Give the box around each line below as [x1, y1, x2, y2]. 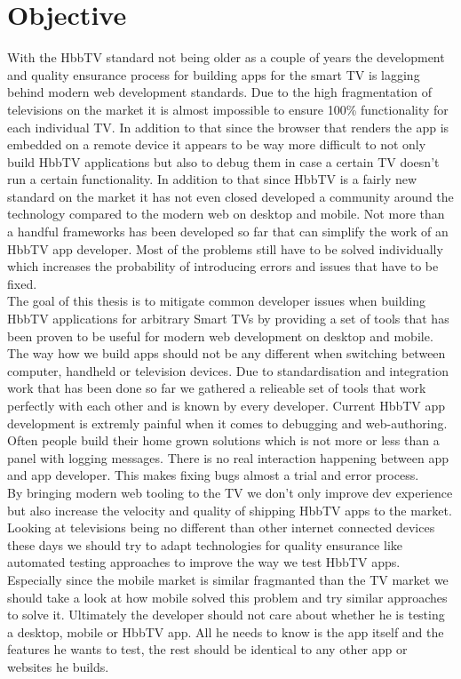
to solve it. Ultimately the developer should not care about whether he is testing [7, 605, 445, 624]
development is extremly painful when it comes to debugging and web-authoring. [7, 413, 448, 432]
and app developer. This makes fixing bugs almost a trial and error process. [7, 466, 419, 484]
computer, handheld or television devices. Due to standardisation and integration [7, 361, 449, 379]
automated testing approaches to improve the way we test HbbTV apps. [7, 553, 401, 571]
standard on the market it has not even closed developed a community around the [7, 187, 454, 205]
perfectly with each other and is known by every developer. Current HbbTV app [7, 396, 446, 414]
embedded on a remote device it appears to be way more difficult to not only [7, 135, 426, 154]
